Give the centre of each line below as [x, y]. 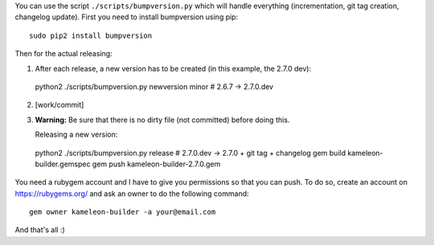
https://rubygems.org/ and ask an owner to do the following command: [132, 194]
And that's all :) [40, 230]
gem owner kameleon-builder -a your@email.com [123, 212]
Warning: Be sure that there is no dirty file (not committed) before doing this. [162, 120]
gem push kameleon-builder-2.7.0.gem [156, 164]
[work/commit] [59, 105]
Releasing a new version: [76, 135]
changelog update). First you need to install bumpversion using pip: [127, 17]
